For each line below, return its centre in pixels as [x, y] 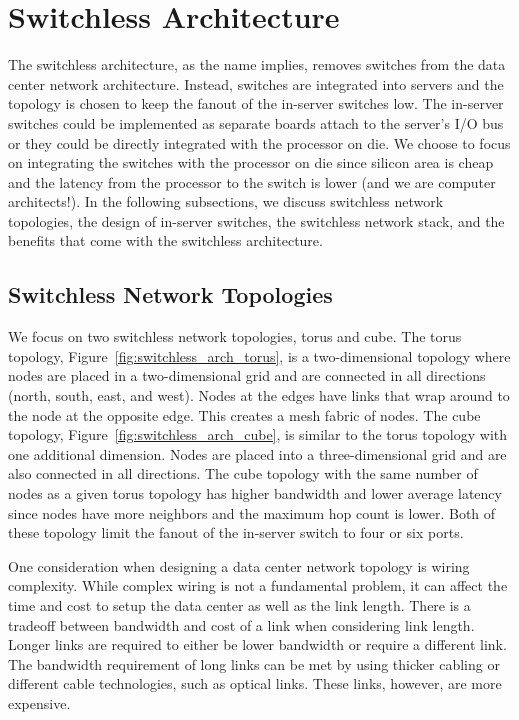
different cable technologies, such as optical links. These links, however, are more [255, 683]
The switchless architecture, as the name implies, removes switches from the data [257, 64]
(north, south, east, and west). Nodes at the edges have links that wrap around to [259, 395]
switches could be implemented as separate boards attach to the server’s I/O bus [256, 122]
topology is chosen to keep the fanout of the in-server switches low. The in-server [256, 103]
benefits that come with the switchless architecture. [165, 240]
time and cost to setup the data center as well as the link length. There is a [239, 604]
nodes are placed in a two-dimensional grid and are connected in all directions [247, 375]
